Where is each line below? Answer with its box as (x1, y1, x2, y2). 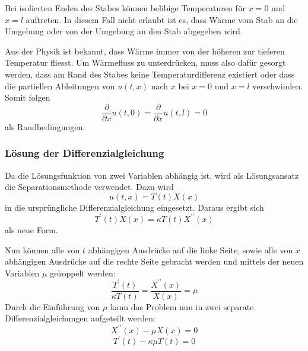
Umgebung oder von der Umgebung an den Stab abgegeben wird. (5, 25, 243, 37)
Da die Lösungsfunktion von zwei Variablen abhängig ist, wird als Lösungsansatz (5, 169, 299, 181)
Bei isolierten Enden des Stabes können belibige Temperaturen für (5, 2, 246, 14)
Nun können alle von (5, 243, 80, 256)
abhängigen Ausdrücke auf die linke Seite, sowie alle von (88, 243, 293, 256)
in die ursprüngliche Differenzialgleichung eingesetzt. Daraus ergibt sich (5, 201, 264, 213)
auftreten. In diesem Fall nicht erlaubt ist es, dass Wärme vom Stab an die (26, 13, 298, 25)
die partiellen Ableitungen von (5, 79, 115, 92)
